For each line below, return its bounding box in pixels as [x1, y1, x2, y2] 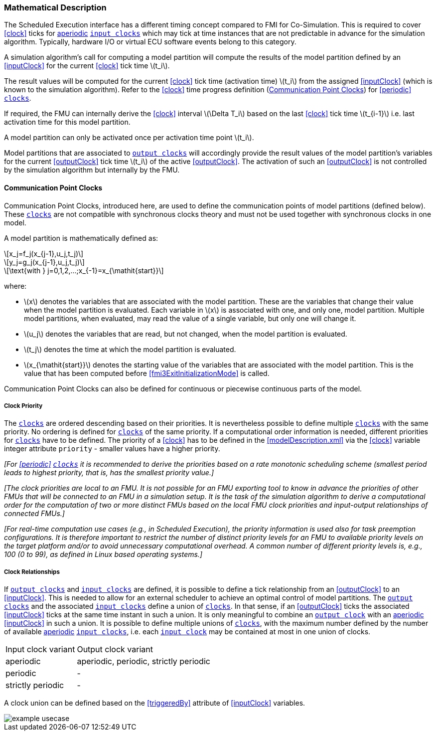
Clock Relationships [4, 568, 60, 575]
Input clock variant [5, 644, 75, 655]
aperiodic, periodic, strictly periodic [77, 656, 210, 667]
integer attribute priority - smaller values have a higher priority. [4, 444, 220, 453]
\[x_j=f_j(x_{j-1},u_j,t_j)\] [4, 249, 84, 258]
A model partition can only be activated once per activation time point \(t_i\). [4, 133, 254, 142]
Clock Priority [4, 402, 43, 409]
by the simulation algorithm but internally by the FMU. [4, 166, 180, 175]
